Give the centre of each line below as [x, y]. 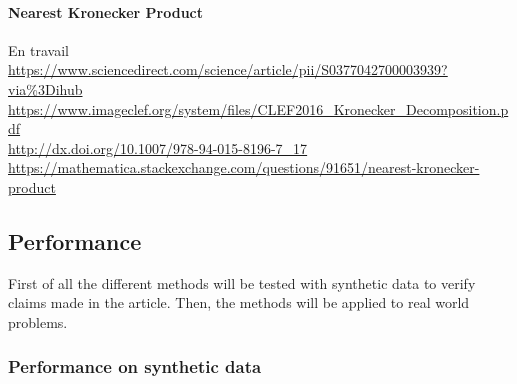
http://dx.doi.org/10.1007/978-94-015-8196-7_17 [158, 147]
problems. [38, 321]
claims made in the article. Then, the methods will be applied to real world [239, 302]
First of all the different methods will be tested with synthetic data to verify [242, 282]
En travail [38, 49]
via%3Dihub [45, 88]
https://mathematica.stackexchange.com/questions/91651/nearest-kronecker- [244, 167]
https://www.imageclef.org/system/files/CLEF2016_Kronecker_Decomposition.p [258, 108]
